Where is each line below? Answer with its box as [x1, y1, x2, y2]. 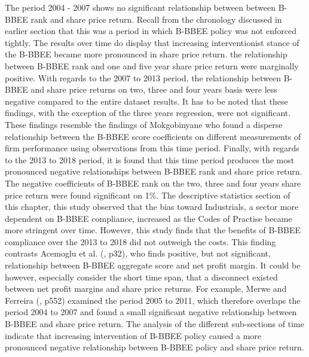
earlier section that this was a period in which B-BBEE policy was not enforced [5, 25, 296, 37]
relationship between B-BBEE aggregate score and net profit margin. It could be [5, 259, 301, 271]
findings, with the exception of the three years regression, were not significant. [5, 106, 291, 119]
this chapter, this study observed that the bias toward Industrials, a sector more [5, 200, 299, 213]
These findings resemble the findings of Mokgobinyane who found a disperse [5, 118, 283, 130]
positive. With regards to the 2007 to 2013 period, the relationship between [5, 71, 282, 84]
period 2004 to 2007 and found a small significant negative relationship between [5, 306, 297, 318]
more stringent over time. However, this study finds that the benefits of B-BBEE [5, 224, 301, 236]
